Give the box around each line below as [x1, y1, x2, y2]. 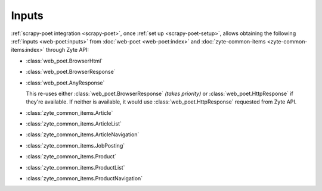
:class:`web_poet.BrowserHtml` [26, 57, 103, 64]
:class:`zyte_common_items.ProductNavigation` [26, 175, 143, 182]
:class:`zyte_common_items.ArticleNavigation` [26, 131, 140, 138]
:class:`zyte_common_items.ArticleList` [26, 120, 122, 127]
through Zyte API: [45, 46, 89, 54]
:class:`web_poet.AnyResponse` [26, 79, 105, 86]
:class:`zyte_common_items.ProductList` [26, 164, 125, 171]
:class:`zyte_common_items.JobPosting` [26, 142, 125, 149]
